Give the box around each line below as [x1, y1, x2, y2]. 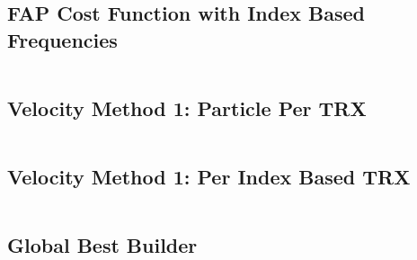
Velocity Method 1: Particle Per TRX [7, 94, 367, 121]
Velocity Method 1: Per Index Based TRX [7, 163, 411, 191]
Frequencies [7, 25, 118, 53]
